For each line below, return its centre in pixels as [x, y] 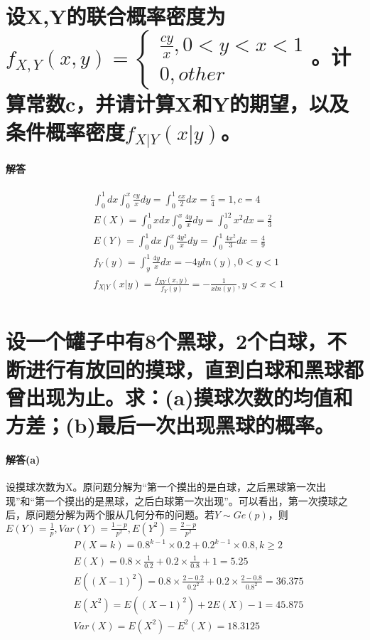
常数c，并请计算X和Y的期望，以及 [187, 103]
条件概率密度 [66, 131]
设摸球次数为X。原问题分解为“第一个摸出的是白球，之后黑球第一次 [161, 486]
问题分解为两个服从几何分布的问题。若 [125, 514]
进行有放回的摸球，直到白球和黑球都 [195, 369]
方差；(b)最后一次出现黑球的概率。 [170, 425]
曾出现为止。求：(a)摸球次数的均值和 [179, 396]
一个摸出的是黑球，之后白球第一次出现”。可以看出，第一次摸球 [191, 500]
